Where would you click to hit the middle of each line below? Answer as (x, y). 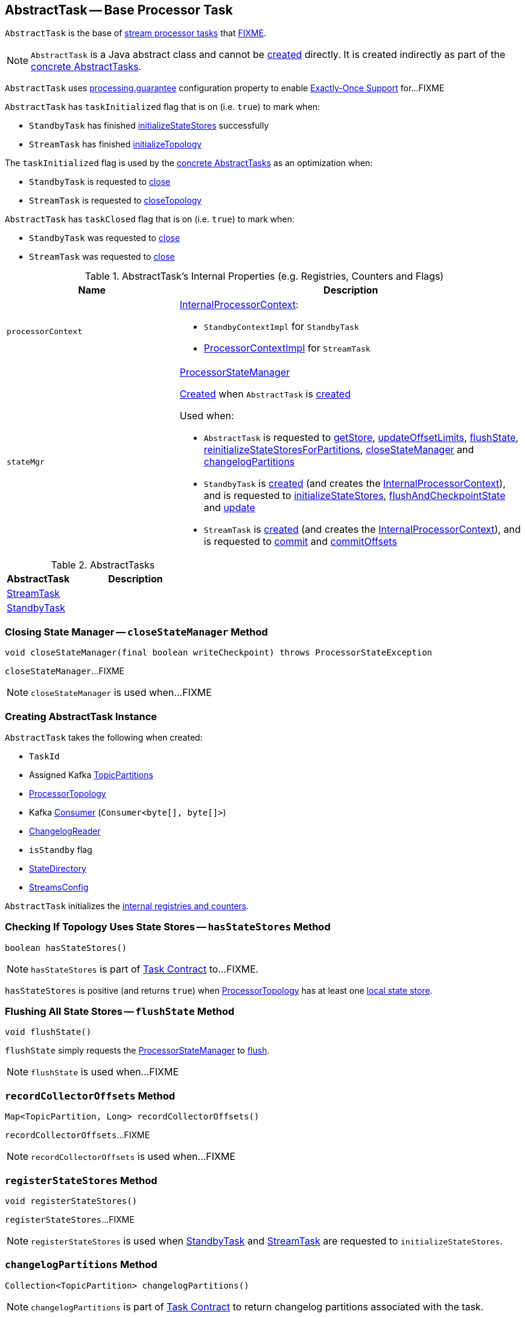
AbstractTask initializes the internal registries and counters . (127, 906)
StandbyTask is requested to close (100, 182)
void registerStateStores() (71, 1201)
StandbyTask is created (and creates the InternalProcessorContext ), (355, 484)
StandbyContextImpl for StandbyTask (281, 327)
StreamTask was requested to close (102, 257)
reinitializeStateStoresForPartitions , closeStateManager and (339, 450)
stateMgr (26, 462)
